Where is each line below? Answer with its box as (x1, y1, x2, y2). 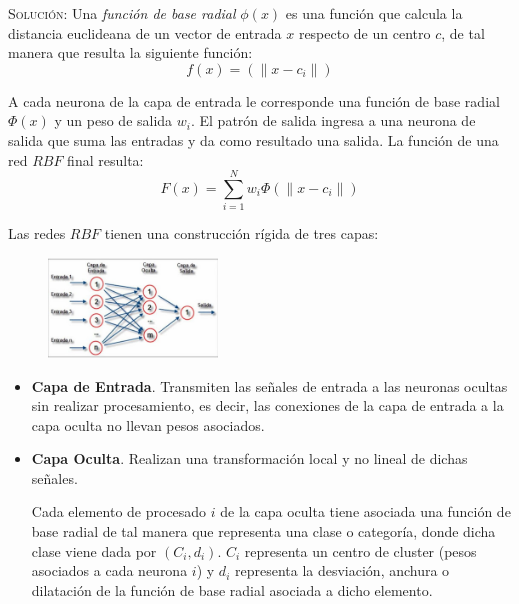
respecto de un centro (298, 22, 431, 43)
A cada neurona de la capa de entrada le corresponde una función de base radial (8, 90, 500, 111)
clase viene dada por (31, 540, 157, 561)
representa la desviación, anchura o (234, 560, 450, 581)
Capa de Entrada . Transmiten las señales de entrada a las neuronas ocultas (31, 375, 508, 396)
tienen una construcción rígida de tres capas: (104, 223, 379, 244)
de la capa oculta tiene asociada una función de (220, 501, 511, 522)
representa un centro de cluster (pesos (244, 540, 477, 561)
